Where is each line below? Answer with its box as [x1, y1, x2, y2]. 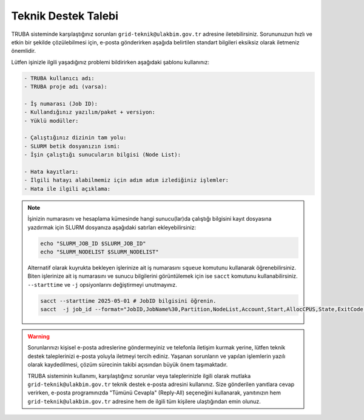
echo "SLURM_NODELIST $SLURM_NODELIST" [40, 248, 159, 255]
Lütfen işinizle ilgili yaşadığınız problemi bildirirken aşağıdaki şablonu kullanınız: [11, 58, 209, 66]
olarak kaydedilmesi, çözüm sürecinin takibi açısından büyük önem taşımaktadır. [27, 361, 228, 368]
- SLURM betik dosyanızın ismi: [24, 143, 121, 150]
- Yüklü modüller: [24, 117, 79, 124]
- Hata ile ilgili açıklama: [24, 185, 111, 192]
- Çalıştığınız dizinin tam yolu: [24, 134, 127, 141]
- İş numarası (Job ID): [24, 100, 98, 107]
